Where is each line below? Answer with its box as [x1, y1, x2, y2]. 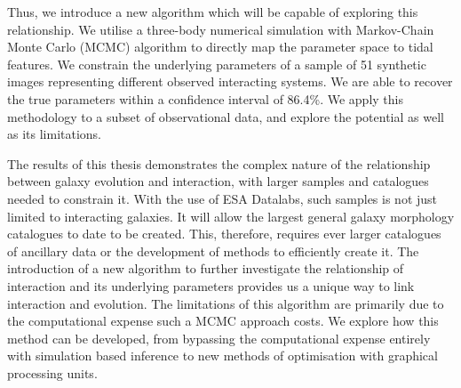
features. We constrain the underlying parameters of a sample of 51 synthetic [7, 54, 426, 73]
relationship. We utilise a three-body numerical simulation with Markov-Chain [7, 20, 434, 38]
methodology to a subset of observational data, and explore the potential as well [7, 107, 444, 125]
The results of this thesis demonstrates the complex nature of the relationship [7, 154, 431, 173]
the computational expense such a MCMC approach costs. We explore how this [7, 311, 439, 330]
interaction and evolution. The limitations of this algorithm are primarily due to [7, 294, 444, 312]
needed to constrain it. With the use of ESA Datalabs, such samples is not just [7, 189, 438, 207]
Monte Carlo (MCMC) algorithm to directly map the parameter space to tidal [7, 37, 433, 56]
